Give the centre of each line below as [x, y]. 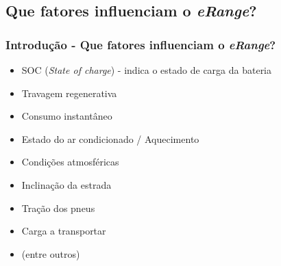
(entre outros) [51, 253]
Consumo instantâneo [67, 116]
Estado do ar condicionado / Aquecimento [110, 138]
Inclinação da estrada [66, 184]
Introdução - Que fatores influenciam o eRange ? [141, 44]
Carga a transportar [64, 231]
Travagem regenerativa [69, 93]
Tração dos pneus [58, 208]
